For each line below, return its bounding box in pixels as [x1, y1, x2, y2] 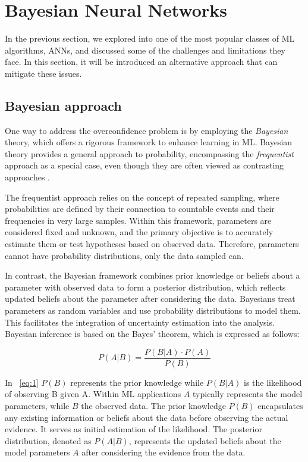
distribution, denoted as [5, 434, 92, 447]
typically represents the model [193, 388, 303, 400]
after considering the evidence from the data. [81, 446, 246, 458]
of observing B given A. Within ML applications [5, 388, 181, 400]
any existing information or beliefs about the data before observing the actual [5, 411, 288, 423]
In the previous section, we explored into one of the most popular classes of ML [5, 32, 295, 45]
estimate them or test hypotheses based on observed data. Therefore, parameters [5, 238, 299, 250]
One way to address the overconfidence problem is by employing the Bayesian [5, 124, 288, 136]
